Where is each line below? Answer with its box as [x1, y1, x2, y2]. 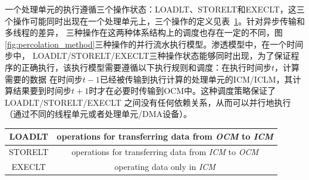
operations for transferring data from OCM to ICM [57, 130, 273, 143]
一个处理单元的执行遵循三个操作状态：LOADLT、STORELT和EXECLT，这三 [5, 3, 305, 15]
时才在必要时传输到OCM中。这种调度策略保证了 [89, 84, 276, 97]
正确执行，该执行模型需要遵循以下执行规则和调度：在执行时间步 [21, 61, 271, 73]
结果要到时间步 [13, 84, 71, 97]
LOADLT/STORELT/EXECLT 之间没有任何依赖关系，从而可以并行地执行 [5, 96, 291, 108]
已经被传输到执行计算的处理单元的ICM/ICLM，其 [99, 72, 293, 85]
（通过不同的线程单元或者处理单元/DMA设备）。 [5, 108, 192, 120]
